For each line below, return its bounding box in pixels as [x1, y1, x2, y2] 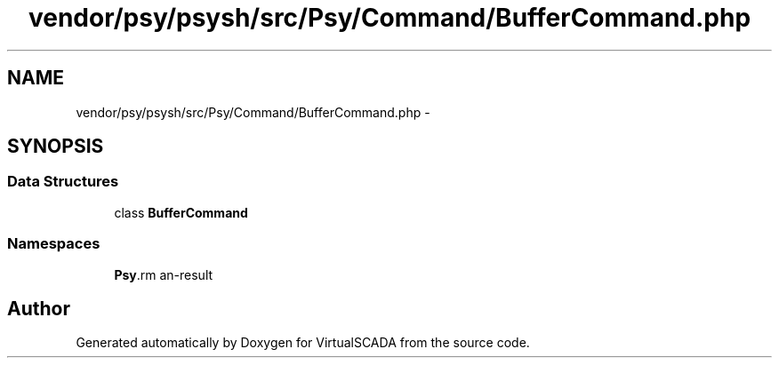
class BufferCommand [114, 204, 248, 220]
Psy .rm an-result [114, 266, 213, 282]
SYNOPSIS [7, 135, 104, 158]
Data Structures [7, 172, 119, 191]
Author [7, 297, 70, 320]
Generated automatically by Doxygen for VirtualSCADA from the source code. [76, 335, 530, 351]
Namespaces [7, 234, 100, 253]
